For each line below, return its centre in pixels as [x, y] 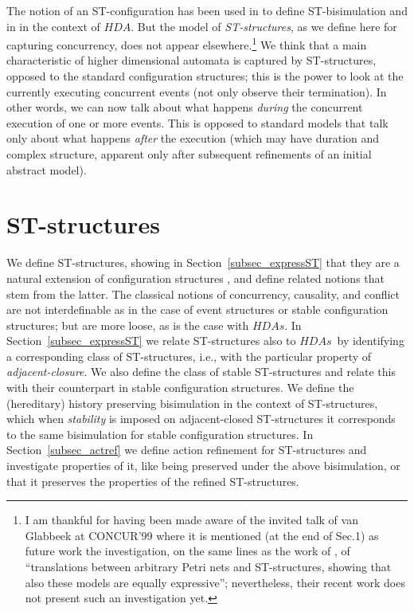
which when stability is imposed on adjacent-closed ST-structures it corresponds [201, 419]
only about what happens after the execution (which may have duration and [193, 138]
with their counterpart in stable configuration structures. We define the [180, 388]
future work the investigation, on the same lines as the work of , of [187, 551]
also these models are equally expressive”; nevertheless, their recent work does [215, 582]
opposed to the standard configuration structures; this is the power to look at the [205, 76]
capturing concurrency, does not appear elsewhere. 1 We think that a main [187, 43]
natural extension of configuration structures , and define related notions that [196, 278]
